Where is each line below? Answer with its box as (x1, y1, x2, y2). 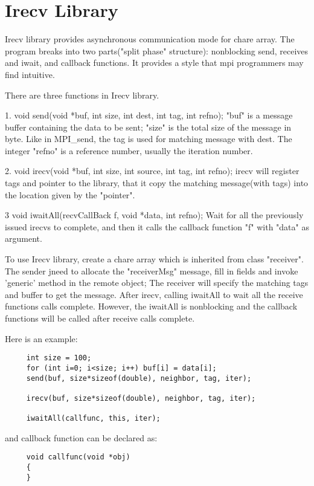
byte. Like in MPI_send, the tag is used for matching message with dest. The (5, 132, 292, 145)
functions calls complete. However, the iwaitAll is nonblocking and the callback (5, 300, 298, 313)
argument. (5, 232, 42, 245)
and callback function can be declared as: (5, 431, 158, 444)
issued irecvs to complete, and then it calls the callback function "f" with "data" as (5, 220, 309, 233)
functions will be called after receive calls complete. (5, 312, 195, 324)
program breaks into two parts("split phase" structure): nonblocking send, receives (5, 44, 309, 57)
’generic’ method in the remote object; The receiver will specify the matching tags (5, 276, 309, 289)
